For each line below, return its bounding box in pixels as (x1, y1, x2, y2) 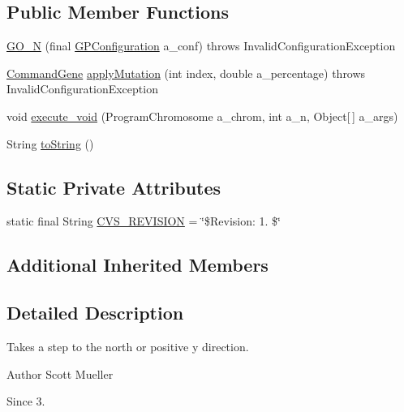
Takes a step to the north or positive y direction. (6, 337, 249, 354)
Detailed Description (6, 300, 184, 325)
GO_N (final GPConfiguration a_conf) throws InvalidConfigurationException (6, 37, 396, 54)
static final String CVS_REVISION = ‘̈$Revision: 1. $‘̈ (6, 212, 281, 230)
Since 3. (6, 393, 45, 410)
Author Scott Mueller (6, 365, 114, 382)
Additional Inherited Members (6, 252, 269, 277)
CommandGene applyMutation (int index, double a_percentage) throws (6, 64, 366, 81)
